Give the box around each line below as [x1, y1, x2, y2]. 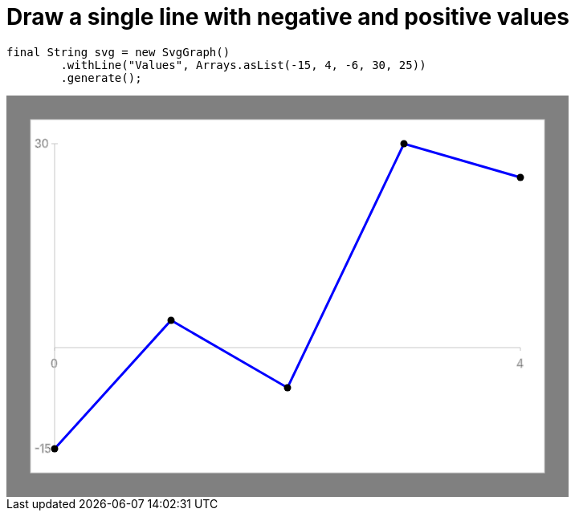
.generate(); [60, 71, 142, 84]
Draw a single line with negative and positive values [6, 3, 569, 31]
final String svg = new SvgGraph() [6, 45, 230, 59]
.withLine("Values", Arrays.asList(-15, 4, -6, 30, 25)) [60, 58, 426, 71]
